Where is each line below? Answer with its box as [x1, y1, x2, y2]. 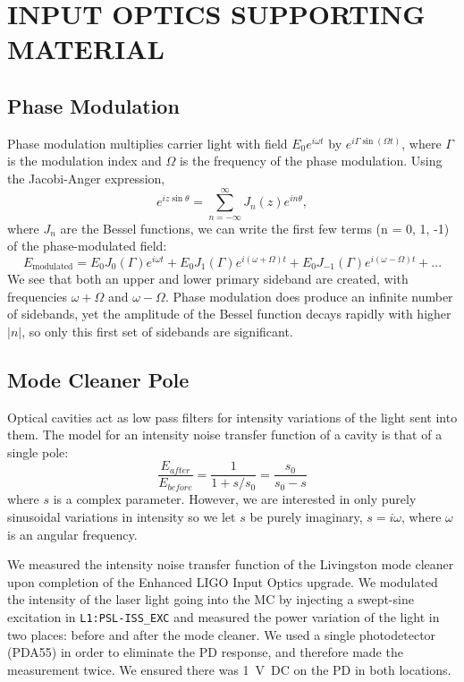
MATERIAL [7, 30, 165, 67]
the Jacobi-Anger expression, [7, 168, 165, 187]
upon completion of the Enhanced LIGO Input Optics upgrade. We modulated [7, 572, 438, 591]
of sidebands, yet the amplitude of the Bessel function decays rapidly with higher [7, 304, 451, 323]
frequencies [7, 286, 68, 305]
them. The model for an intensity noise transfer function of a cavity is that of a [7, 425, 443, 444]
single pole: [7, 442, 69, 461]
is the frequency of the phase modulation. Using [179, 151, 443, 170]
